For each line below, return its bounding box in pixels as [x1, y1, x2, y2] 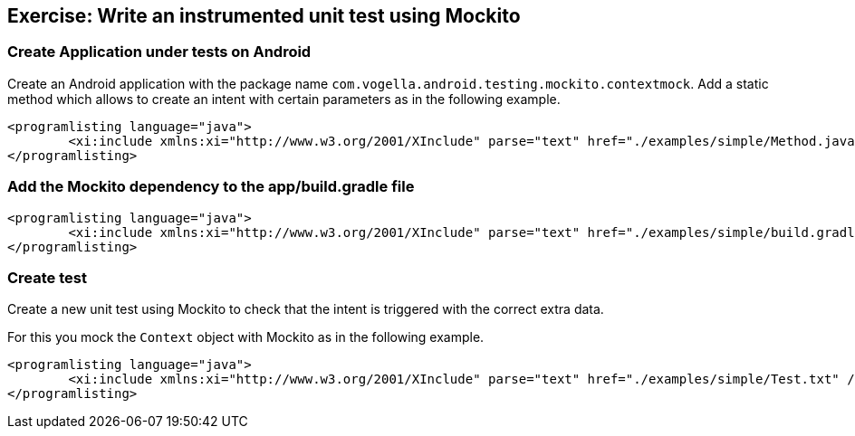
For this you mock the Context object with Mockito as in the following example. [7, 329, 485, 346]
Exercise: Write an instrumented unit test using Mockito [7, 5, 521, 27]
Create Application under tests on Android [7, 43, 312, 62]
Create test [7, 268, 87, 287]
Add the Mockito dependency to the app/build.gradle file [7, 177, 415, 196]
